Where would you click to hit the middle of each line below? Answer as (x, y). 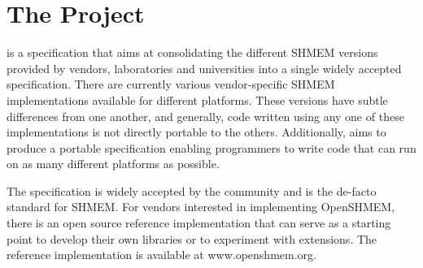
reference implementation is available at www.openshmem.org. (161, 255)
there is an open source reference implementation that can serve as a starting (199, 223)
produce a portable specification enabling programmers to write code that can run (211, 147)
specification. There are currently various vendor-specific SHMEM (171, 84)
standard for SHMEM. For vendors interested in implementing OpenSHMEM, (201, 207)
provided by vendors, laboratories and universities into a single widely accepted (204, 68)
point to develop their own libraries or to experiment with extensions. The (192, 238)
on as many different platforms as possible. (113, 164)
